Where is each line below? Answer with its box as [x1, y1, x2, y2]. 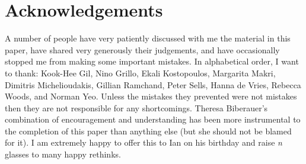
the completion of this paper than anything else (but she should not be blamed [5, 124, 292, 137]
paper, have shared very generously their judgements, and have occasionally [5, 43, 280, 56]
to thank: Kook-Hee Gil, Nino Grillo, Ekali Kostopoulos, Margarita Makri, [5, 66, 276, 79]
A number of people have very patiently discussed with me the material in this [5, 32, 291, 44]
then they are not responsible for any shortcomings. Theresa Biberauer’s [5, 101, 268, 114]
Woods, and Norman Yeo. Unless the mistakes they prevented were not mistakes [5, 90, 297, 102]
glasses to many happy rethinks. [5, 148, 121, 160]
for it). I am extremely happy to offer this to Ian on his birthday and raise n [5, 136, 282, 149]
